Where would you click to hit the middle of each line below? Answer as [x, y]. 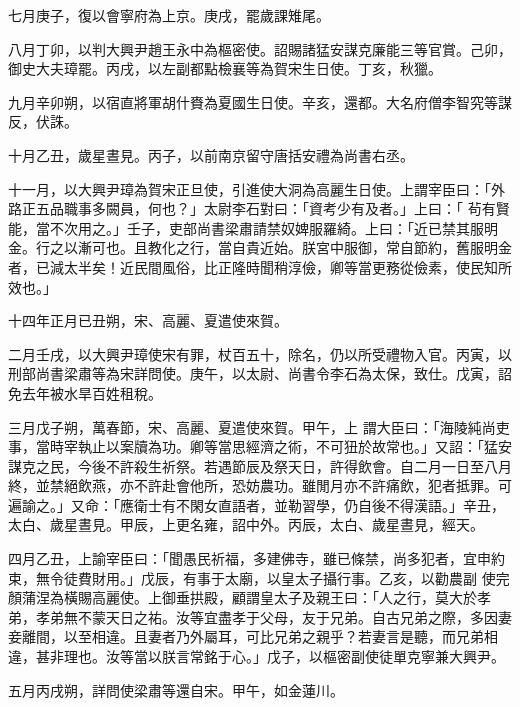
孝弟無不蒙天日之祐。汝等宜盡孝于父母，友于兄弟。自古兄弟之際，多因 [266, 616]
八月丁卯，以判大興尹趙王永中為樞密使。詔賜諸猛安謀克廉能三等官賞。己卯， [260, 48]
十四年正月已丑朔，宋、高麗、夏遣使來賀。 [148, 320]
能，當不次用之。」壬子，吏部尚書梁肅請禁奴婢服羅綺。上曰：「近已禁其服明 [253, 227]
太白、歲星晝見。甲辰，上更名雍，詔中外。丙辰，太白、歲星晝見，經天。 [246, 524]
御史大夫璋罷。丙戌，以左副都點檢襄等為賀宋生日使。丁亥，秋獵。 [225, 68]
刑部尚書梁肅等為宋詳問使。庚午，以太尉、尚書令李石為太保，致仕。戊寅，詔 [260, 373]
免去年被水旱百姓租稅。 [85, 392]
